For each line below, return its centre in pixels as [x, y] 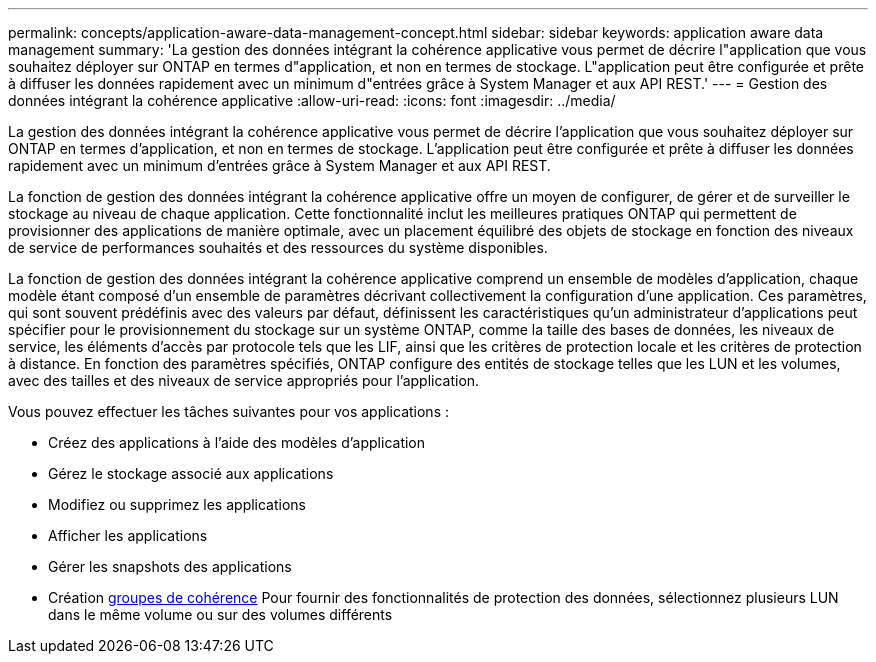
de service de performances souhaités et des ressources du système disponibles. [278, 247]
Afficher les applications [128, 535]
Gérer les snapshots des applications [170, 566]
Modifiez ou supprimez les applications [177, 504]
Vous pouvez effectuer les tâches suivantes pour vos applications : [228, 411]
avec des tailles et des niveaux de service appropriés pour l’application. [244, 380]
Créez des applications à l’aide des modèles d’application [237, 442]
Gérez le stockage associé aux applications [191, 473]
